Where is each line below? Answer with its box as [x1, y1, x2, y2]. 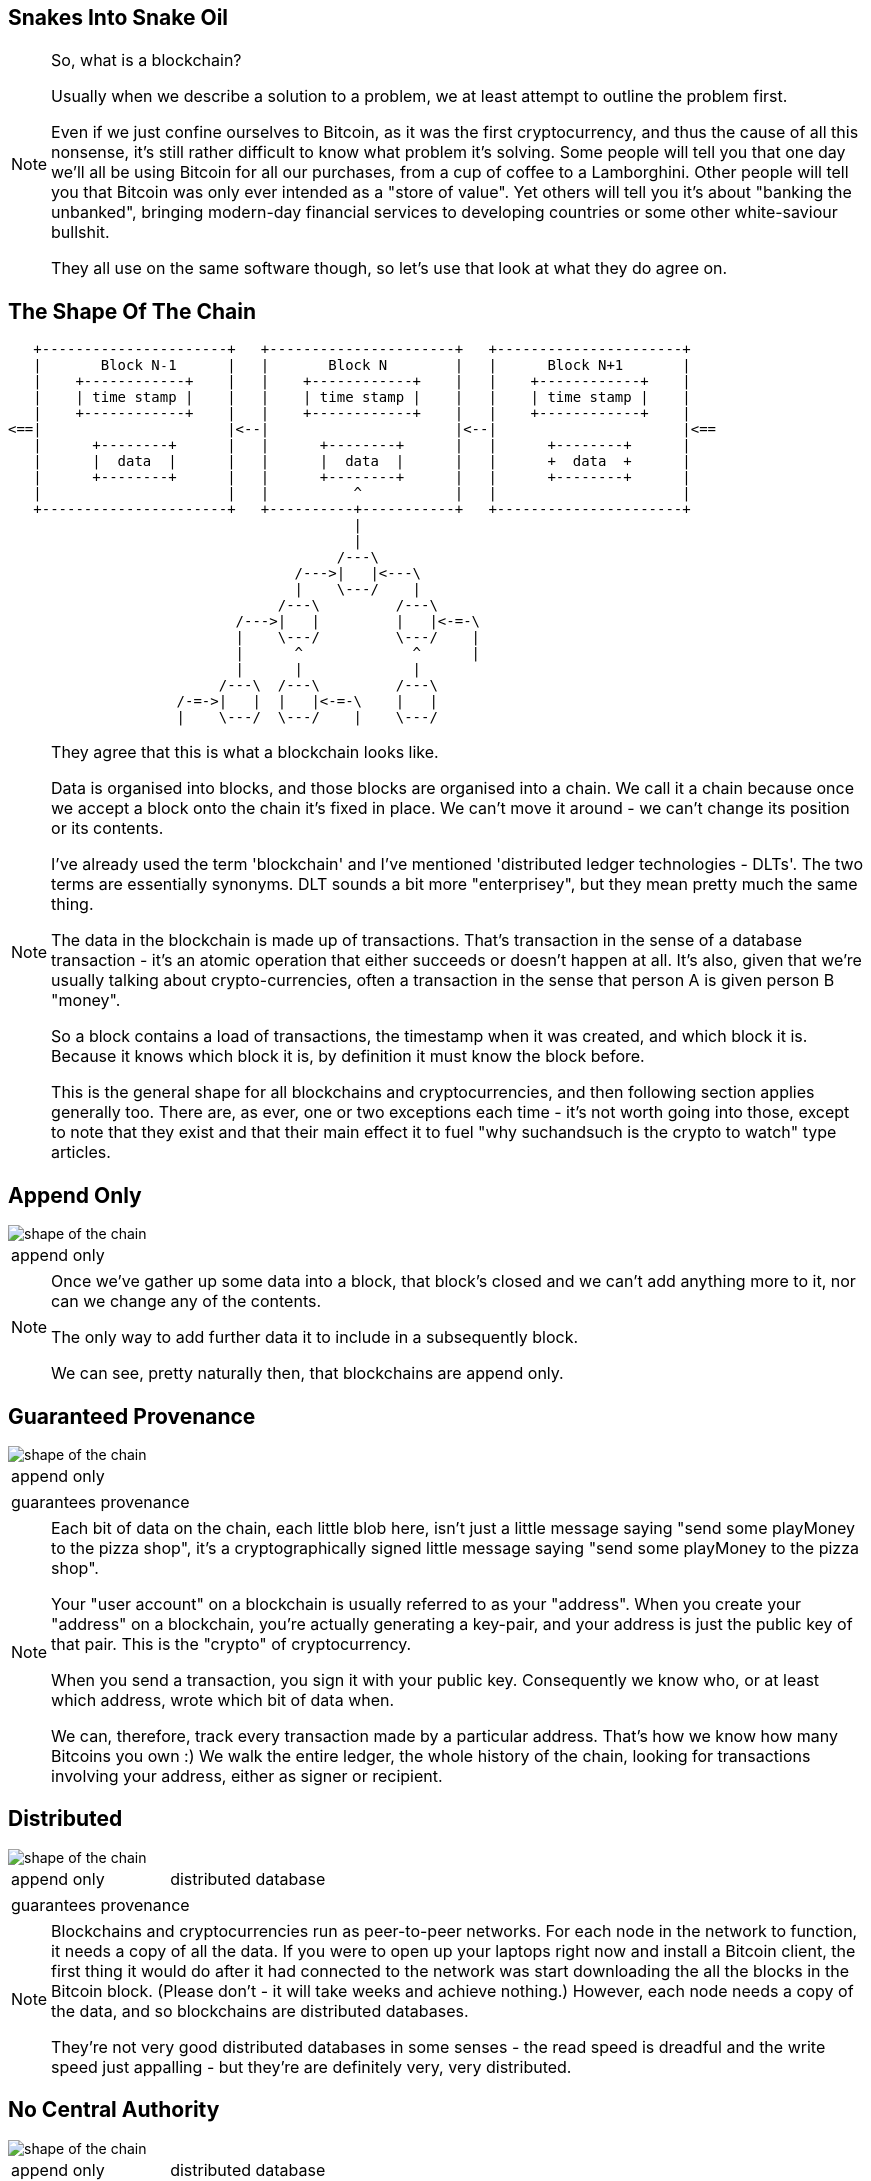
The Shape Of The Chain [8, 298, 256, 324]
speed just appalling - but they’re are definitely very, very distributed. [51, 2056, 572, 2077]
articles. [51, 1142, 111, 1163]
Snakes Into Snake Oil [8, 5, 229, 30]
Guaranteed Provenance [8, 1403, 256, 1429]
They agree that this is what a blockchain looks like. [51, 742, 439, 763]
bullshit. [51, 222, 110, 243]
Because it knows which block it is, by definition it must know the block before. [51, 1046, 645, 1067]
